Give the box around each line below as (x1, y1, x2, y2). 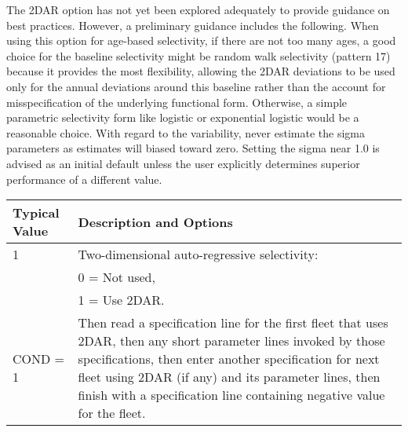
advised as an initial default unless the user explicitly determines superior (6, 155, 360, 171)
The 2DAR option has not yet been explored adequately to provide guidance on (6, 2, 390, 17)
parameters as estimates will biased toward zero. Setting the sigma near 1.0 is (6, 140, 380, 156)
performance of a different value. (6, 170, 162, 187)
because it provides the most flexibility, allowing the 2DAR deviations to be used (6, 63, 395, 79)
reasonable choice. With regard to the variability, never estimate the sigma (6, 124, 365, 141)
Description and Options (78, 212, 233, 231)
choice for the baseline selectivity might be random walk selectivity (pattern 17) (6, 47, 391, 64)
